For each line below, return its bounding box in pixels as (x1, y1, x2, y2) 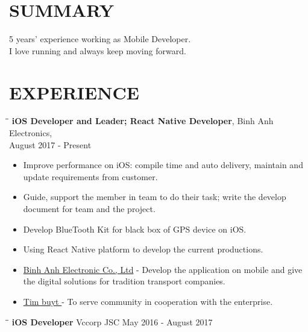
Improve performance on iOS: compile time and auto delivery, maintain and (23, 158, 303, 171)
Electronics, (9, 127, 52, 139)
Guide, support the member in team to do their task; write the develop (23, 190, 286, 203)
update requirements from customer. (23, 170, 158, 183)
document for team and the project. (23, 202, 156, 215)
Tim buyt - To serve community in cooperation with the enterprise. (23, 295, 273, 307)
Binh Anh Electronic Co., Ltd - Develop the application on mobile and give (23, 263, 303, 275)
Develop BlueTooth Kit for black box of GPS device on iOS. (23, 222, 247, 235)
